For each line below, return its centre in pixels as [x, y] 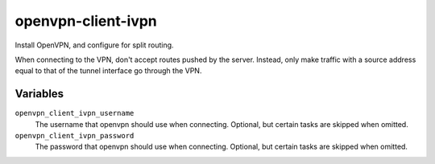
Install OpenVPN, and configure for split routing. [94, 45]
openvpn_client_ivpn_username [75, 113]
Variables [39, 94]
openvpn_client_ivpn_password [75, 136]
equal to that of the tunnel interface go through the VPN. [108, 71]
